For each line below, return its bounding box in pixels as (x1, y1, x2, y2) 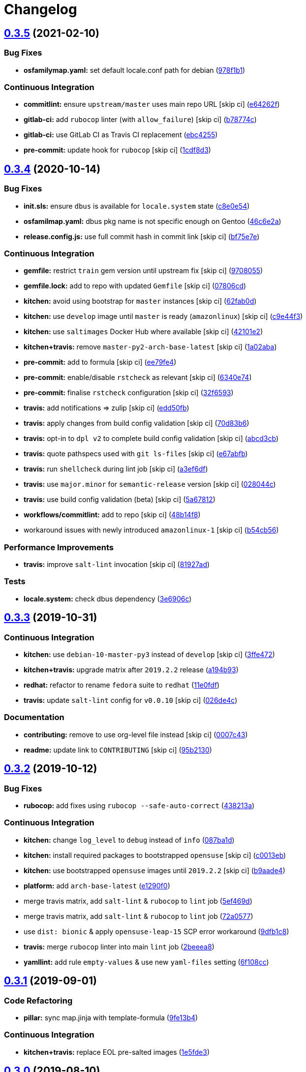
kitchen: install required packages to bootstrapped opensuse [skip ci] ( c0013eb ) (24, 851, 286, 859)
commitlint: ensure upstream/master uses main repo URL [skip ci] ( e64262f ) (24, 100, 280, 109)
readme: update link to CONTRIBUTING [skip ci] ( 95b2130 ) (24, 745, 212, 754)
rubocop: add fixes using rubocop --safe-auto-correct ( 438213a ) (24, 801, 255, 810)
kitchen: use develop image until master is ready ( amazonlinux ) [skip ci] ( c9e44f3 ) (24, 312, 303, 321)
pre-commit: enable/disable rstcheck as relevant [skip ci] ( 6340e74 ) (24, 373, 252, 382)
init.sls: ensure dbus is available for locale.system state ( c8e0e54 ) (24, 201, 250, 210)
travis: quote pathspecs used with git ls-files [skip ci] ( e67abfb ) (24, 449, 248, 458)
